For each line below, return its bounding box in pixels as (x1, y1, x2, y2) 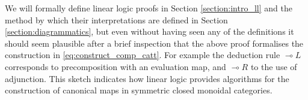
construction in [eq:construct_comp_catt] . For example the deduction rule (5, 49, 280, 61)
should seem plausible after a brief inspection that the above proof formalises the (5, 37, 304, 49)
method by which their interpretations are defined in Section (5, 13, 228, 26)
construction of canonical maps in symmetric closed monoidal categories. (5, 84, 273, 96)
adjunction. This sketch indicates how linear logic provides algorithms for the (5, 72, 289, 84)
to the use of (250, 60, 297, 72)
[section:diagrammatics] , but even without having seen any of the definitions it (5, 25, 294, 38)
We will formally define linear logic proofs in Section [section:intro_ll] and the (5, 2, 292, 14)
